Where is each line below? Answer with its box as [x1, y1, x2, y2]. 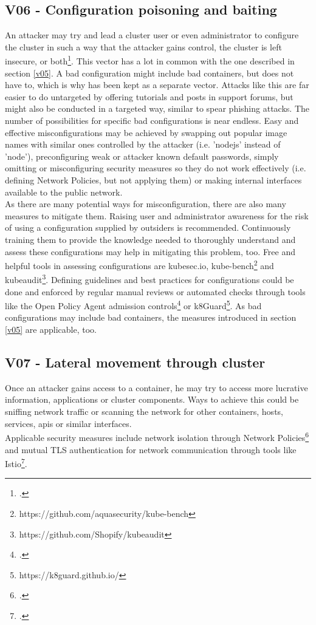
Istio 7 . [5, 456, 27, 470]
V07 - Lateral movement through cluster [5, 353, 266, 372]
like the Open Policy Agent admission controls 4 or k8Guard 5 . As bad [5, 298, 262, 312]
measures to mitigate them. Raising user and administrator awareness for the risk [5, 209, 309, 222]
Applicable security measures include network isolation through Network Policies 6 [5, 429, 309, 443]
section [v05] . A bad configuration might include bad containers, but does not [5, 66, 294, 79]
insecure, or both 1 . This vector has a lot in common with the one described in [5, 53, 295, 67]
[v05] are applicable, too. [5, 323, 97, 336]
